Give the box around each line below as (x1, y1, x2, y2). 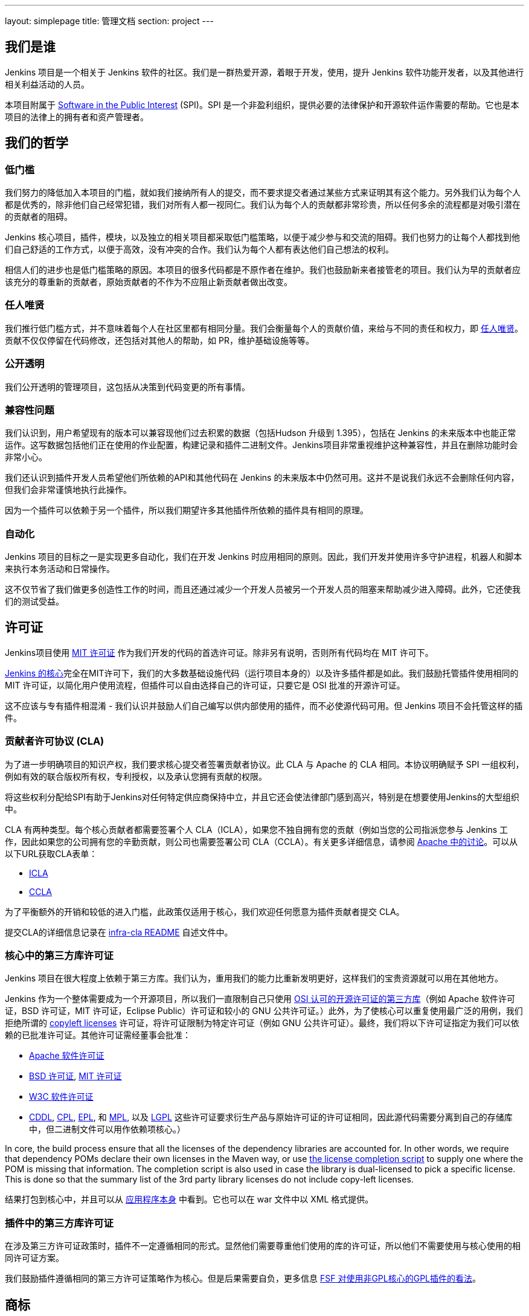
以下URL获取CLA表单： (5, 848, 98, 859)
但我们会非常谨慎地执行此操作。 (5, 484, 132, 495)
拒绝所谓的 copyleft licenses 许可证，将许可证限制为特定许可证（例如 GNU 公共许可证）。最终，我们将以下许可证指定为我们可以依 (5, 1018, 519, 1029)
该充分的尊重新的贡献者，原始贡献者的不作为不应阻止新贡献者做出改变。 (5, 277, 292, 287)
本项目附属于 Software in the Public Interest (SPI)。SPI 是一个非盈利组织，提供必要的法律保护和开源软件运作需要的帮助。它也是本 (5, 99, 519, 110)
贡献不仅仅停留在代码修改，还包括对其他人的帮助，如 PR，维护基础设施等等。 (5, 335, 314, 345)
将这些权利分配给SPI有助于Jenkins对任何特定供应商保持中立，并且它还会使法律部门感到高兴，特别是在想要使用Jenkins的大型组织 (5, 791, 520, 802)
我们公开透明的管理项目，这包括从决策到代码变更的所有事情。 (5, 381, 250, 392)
